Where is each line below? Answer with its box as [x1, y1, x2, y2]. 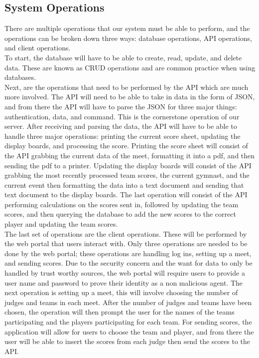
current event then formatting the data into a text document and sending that [4, 179, 244, 190]
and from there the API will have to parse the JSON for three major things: [4, 101, 237, 111]
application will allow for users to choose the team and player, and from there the [4, 326, 254, 337]
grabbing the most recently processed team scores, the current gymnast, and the [4, 170, 250, 180]
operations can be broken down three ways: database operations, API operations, [4, 32, 253, 43]
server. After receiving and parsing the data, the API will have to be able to [4, 121, 237, 131]
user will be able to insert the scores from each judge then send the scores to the [4, 336, 250, 347]
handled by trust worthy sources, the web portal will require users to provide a [4, 268, 245, 278]
